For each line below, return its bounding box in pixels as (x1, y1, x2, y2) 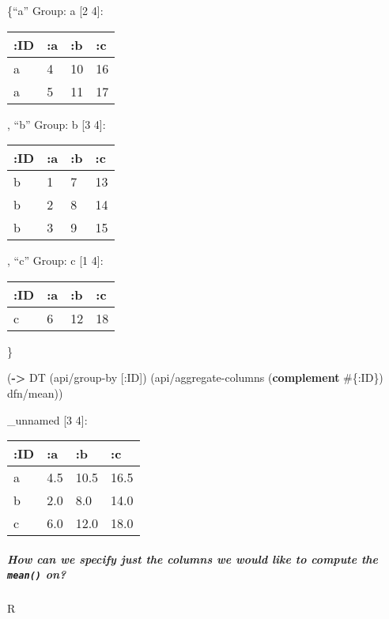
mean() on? (7, 566, 66, 583)
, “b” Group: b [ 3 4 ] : (7, 115, 106, 132)
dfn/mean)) (7, 384, 63, 401)
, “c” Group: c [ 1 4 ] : (7, 252, 104, 269)
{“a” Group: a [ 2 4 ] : (7, 2, 104, 18)
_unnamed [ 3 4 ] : (7, 411, 88, 428)
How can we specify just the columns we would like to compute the (7, 550, 379, 567)
